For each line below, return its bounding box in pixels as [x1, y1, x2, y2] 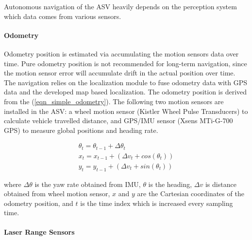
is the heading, [148, 179, 192, 189]
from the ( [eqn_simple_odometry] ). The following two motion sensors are [4, 96, 224, 106]
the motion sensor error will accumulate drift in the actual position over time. [4, 68, 235, 78]
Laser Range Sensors [4, 226, 75, 237]
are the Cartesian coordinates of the [137, 188, 244, 199]
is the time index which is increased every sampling [80, 198, 233, 208]
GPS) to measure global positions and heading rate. [4, 125, 158, 135]
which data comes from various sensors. [4, 11, 121, 21]
